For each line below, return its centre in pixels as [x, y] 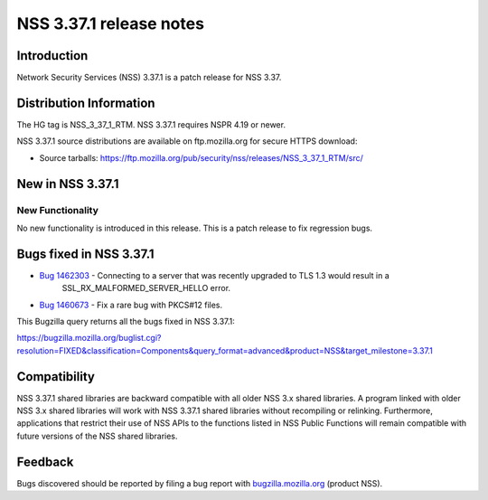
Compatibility [56, 377]
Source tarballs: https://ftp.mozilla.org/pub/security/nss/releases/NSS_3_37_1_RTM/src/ [201, 157]
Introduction [52, 56]
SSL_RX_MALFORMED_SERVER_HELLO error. [146, 288]
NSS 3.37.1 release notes [111, 24]
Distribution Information [86, 103]
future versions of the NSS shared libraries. [97, 436]
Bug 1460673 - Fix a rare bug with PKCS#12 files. [131, 305]
